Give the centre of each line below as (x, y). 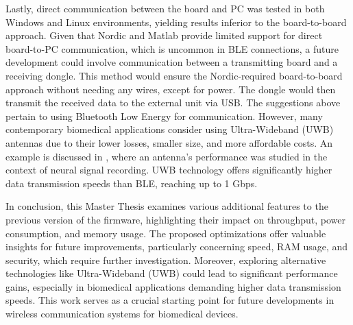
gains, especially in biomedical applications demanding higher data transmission (173, 286)
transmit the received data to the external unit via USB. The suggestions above (173, 103)
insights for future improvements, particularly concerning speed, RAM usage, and (177, 246)
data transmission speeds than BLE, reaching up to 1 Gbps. (132, 183)
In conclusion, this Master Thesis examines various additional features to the (167, 206)
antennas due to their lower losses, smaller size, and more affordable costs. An (169, 142)
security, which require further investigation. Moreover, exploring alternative (166, 260)
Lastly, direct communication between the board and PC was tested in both (165, 8)
